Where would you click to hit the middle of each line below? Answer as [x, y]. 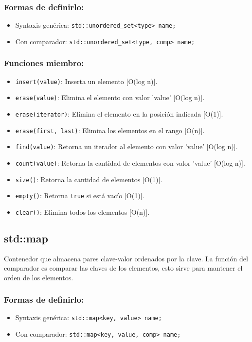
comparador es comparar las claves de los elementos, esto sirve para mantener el [123, 268]
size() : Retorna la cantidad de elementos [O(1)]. [89, 179]
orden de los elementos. [39, 278]
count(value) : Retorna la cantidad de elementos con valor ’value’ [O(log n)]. [130, 163]
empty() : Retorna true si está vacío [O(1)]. [80, 196]
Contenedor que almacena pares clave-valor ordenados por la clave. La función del [126, 258]
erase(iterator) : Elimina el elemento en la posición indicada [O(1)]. [119, 114]
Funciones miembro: [44, 63]
